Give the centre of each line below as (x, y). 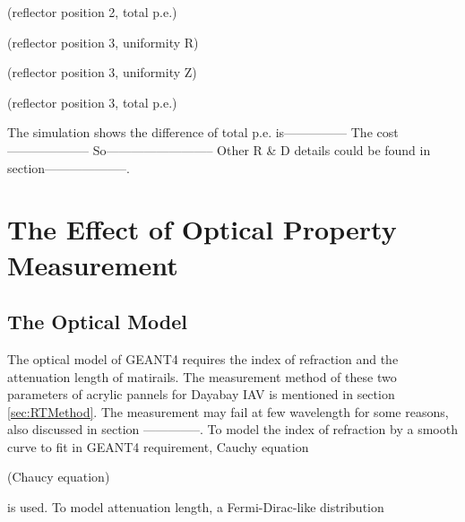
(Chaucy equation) (59, 477)
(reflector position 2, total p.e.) (92, 12)
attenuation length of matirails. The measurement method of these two (202, 376)
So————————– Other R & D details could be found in (262, 149)
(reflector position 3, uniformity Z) (102, 72)
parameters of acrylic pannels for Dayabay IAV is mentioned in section (201, 394)
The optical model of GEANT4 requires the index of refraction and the (203, 358)
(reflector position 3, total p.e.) (92, 102)
